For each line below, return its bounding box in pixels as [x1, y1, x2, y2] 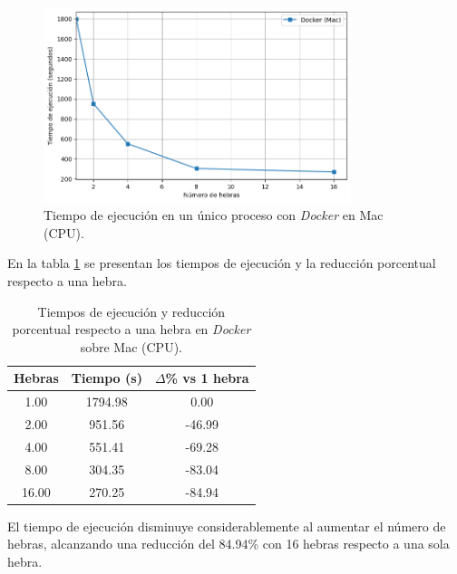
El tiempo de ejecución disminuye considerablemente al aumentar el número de [7, 516, 446, 535]
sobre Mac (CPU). [80, 337, 182, 356]
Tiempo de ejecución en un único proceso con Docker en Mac [44, 206, 384, 225]
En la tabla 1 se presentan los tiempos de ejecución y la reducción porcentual [7, 254, 436, 273]
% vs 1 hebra [165, 368, 249, 387]
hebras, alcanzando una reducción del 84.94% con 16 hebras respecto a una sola [7, 534, 450, 553]
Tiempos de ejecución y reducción [37, 301, 226, 320]
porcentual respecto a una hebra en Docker [12, 320, 251, 339]
